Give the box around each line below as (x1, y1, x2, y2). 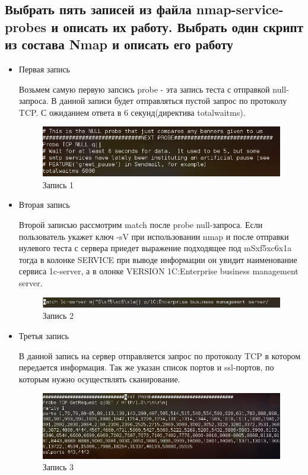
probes (5, 17, 47, 36)
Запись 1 (42, 178, 74, 191)
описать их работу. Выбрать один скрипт (63, 17, 303, 36)
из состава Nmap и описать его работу (5, 35, 233, 53)
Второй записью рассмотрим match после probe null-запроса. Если (18, 218, 263, 230)
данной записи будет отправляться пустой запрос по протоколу (59, 94, 287, 107)
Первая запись (18, 62, 71, 75)
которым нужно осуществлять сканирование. (18, 372, 180, 385)
